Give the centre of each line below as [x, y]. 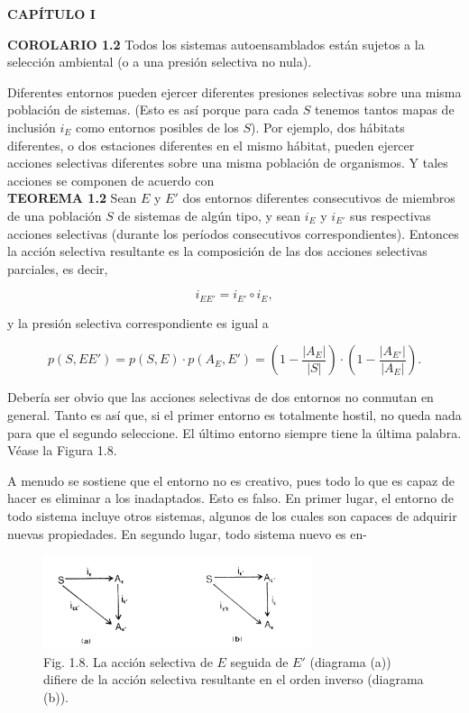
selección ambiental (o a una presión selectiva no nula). [160, 62]
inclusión [32, 127]
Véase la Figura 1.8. [62, 450]
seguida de [259, 661]
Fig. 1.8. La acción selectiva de [128, 661]
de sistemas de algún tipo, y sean [209, 215]
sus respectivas [390, 215]
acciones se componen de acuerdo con [111, 180]
